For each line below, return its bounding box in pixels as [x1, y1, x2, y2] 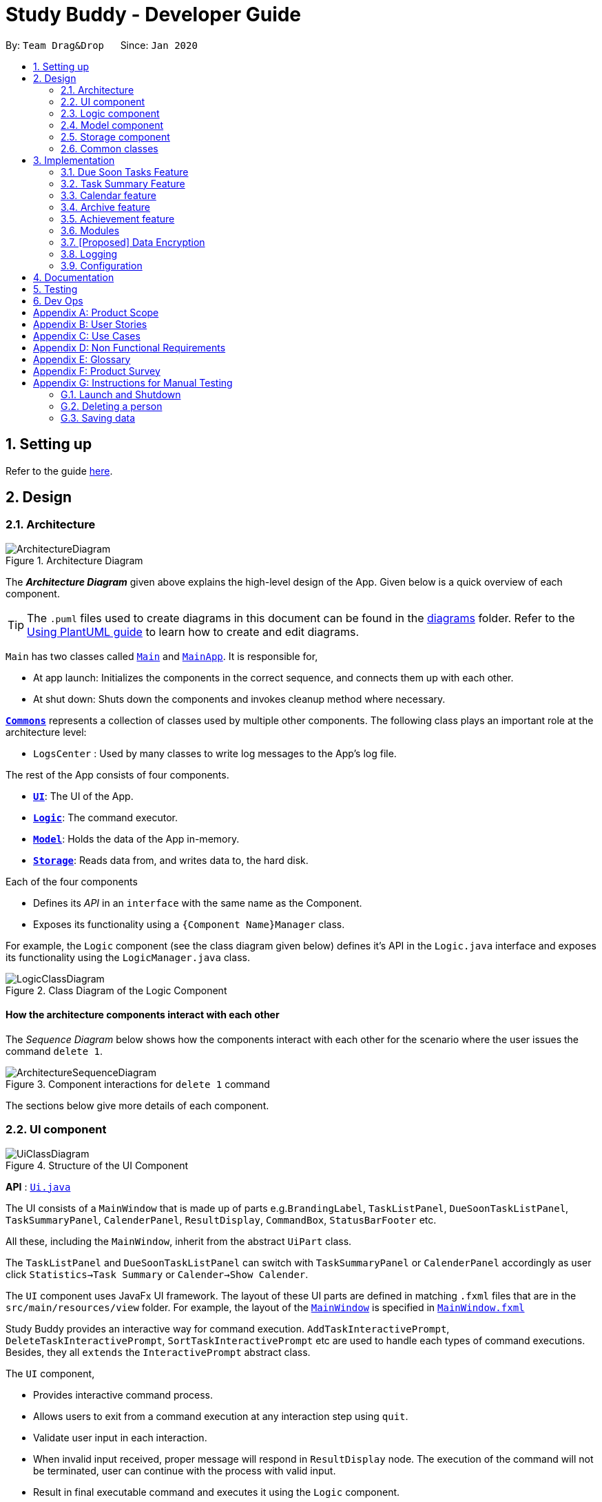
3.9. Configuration [61, 259, 143, 271]
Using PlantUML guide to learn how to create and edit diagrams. [27, 624, 359, 639]
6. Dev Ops [33, 294, 83, 307]
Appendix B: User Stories [33, 318, 147, 330]
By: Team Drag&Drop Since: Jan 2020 [6, 39, 198, 51]
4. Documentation [33, 271, 114, 283]
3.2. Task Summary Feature [61, 177, 185, 189]
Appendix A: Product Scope [33, 306, 159, 318]
